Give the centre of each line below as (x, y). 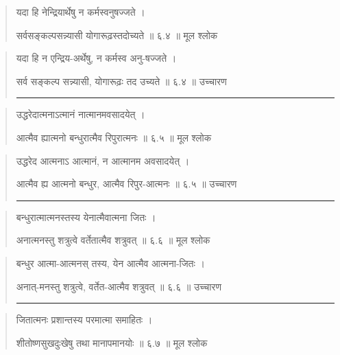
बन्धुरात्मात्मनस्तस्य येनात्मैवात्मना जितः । (86, 217)
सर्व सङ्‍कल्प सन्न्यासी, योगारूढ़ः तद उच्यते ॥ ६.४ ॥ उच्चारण (121, 81)
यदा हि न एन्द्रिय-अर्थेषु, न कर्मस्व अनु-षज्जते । (96, 58)
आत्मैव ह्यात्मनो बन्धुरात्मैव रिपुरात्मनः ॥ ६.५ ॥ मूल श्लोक (114, 137)
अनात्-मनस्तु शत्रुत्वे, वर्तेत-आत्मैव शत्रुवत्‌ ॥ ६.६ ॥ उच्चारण (119, 286)
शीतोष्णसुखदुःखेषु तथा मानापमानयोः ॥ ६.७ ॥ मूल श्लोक (112, 342)
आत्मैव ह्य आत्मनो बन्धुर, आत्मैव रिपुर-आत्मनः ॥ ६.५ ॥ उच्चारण (126, 184)
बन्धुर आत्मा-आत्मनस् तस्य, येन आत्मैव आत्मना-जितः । (110, 263)
